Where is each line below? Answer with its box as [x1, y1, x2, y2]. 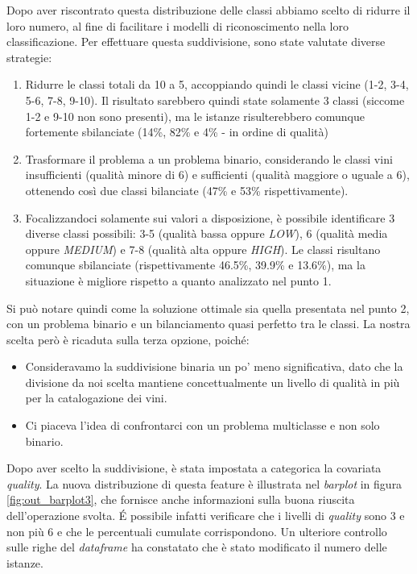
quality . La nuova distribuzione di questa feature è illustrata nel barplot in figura [6, 475, 403, 492]
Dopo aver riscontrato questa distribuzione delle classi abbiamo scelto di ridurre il [6, 2, 411, 18]
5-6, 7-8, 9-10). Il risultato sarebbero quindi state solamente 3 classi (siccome [25, 91, 405, 108]
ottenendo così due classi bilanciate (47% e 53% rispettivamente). [25, 181, 349, 198]
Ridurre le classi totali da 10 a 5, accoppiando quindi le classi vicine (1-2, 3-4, [25, 76, 409, 93]
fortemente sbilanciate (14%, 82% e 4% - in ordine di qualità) [25, 123, 328, 140]
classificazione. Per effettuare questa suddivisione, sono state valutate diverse [6, 33, 386, 50]
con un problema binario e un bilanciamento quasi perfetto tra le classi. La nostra [6, 315, 411, 332]
